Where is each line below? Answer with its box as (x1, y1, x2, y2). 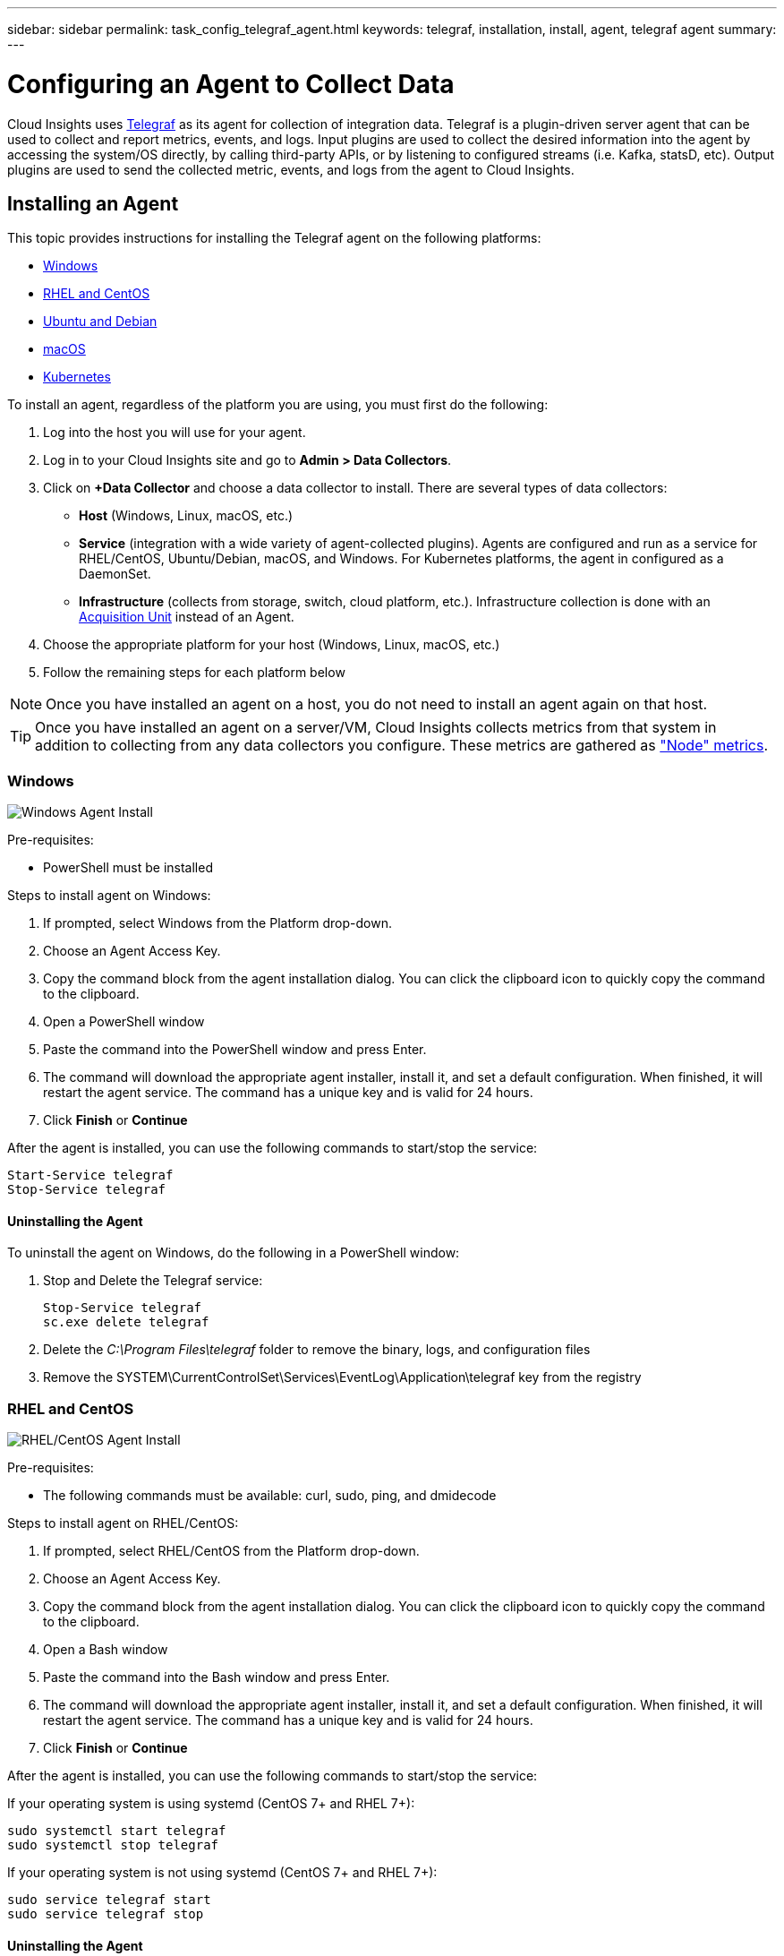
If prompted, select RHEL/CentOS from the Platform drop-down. (43, 1543, 420, 1559)
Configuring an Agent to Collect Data (7, 68, 455, 99)
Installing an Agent (7, 192, 179, 215)
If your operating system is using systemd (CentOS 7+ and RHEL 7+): (7, 1796, 415, 1812)
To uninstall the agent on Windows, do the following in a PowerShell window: (7, 1245, 460, 1261)
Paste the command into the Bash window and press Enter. (43, 1669, 390, 1686)
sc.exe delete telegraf (43, 1315, 209, 1330)
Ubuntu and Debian (43, 313, 158, 330)
